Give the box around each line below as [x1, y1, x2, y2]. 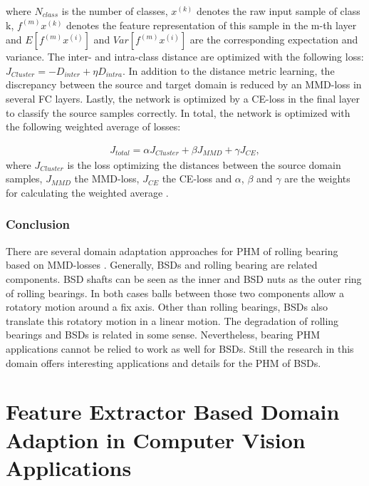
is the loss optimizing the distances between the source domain [67, 157, 341, 172]
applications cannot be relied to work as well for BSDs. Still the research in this [6, 341, 354, 356]
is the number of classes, [61, 4, 168, 18]
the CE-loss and [162, 171, 232, 186]
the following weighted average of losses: [6, 119, 181, 134]
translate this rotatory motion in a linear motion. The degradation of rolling [6, 313, 339, 328]
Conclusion [6, 215, 70, 233]
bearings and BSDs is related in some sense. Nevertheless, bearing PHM [6, 327, 321, 342]
